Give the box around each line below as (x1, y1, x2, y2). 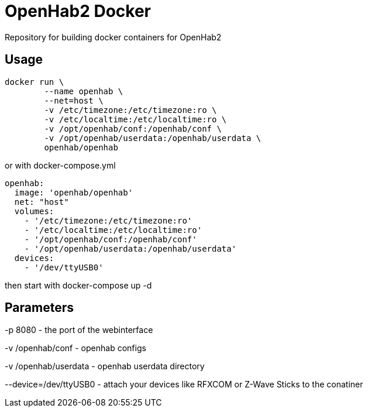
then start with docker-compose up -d (5, 280, 152, 290)
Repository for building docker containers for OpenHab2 (5, 32, 222, 42)
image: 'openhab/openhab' (14, 187, 133, 197)
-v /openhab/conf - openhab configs (5, 343, 146, 353)
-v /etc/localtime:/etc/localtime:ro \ (44, 114, 227, 124)
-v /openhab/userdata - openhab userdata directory (5, 361, 205, 372)
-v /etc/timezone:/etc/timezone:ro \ (44, 105, 217, 115)
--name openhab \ (44, 86, 123, 96)
